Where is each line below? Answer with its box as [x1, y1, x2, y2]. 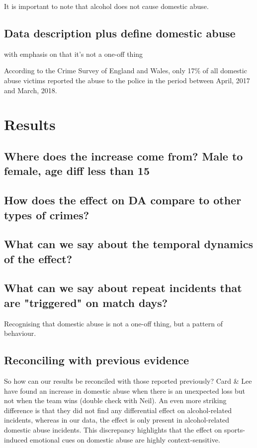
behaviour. [4, 328, 36, 338]
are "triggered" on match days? [4, 295, 168, 310]
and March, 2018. [4, 85, 57, 95]
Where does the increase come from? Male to [4, 148, 243, 163]
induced [4, 434, 28, 445]
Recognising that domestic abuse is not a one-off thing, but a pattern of [4, 318, 223, 328]
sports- [224, 425, 245, 435]
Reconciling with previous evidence [4, 352, 189, 368]
